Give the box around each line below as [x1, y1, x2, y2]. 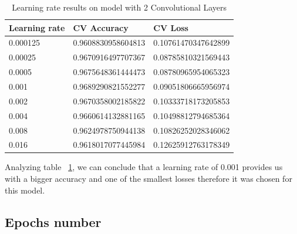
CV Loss [153, 21, 188, 33]
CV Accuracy [73, 21, 129, 33]
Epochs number [5, 212, 102, 230]
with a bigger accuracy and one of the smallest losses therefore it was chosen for [5, 172, 292, 185]
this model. [5, 184, 45, 196]
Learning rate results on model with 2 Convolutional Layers [12, 1, 227, 13]
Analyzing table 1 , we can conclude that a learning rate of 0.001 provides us [5, 161, 283, 173]
